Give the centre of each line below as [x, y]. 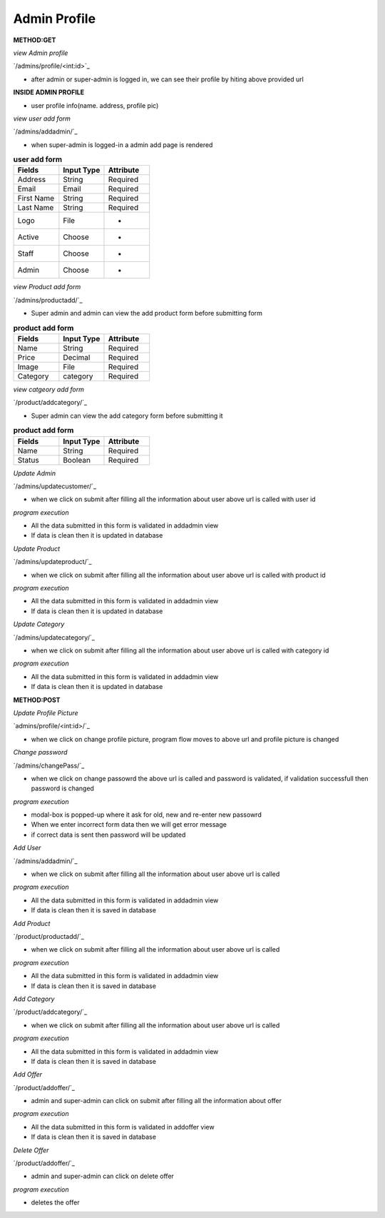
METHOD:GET [35, 40]
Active [28, 237]
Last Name [36, 208]
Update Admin [35, 473]
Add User [27, 848]
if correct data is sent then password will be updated [108, 835]
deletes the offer [55, 1202]
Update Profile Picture [46, 713]
